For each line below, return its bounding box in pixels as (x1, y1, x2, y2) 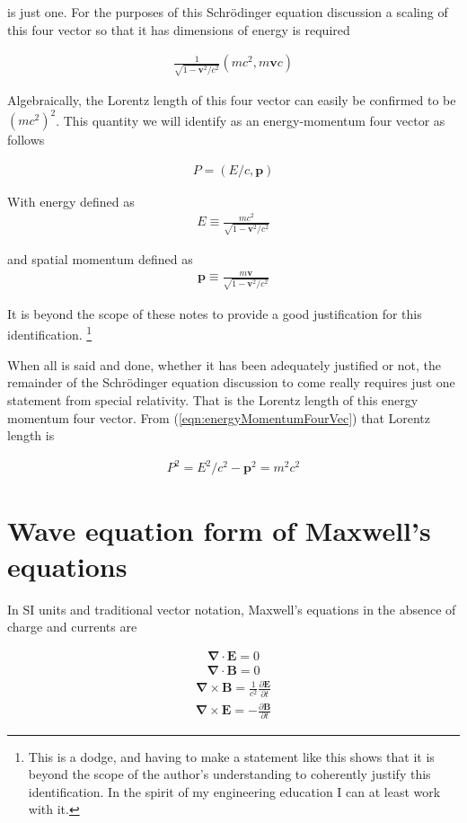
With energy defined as (7, 191, 135, 210)
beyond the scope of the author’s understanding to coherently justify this (28, 765, 431, 783)
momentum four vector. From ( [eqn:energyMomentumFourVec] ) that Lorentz (7, 408, 431, 427)
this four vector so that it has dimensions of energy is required (7, 20, 350, 39)
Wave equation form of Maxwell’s (7, 512, 431, 549)
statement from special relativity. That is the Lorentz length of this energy (7, 390, 419, 409)
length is (7, 426, 55, 445)
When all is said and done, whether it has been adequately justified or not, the (7, 355, 442, 374)
